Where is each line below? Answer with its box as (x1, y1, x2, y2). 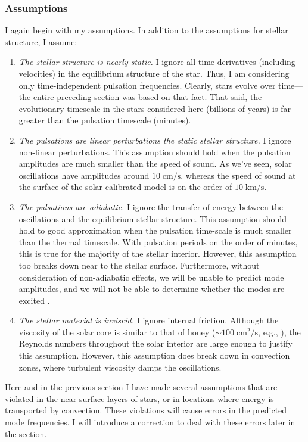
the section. (5, 427, 47, 440)
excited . (18, 294, 50, 306)
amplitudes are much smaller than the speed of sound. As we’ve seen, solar (18, 157, 292, 170)
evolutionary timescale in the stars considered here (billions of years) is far (18, 102, 291, 114)
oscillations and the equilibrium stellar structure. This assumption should (18, 212, 287, 225)
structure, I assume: (5, 35, 77, 48)
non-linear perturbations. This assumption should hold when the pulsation (18, 145, 291, 158)
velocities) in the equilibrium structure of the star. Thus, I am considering (18, 67, 290, 79)
